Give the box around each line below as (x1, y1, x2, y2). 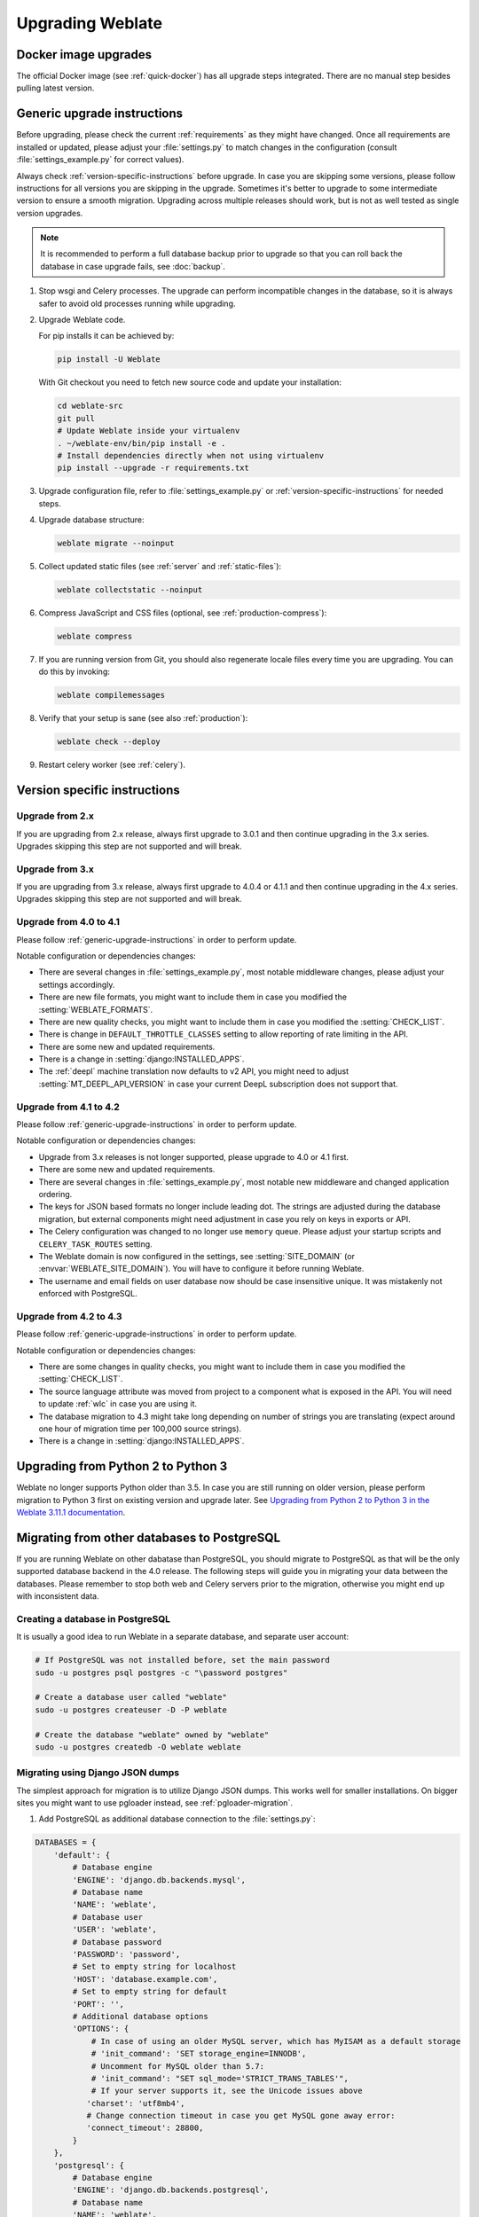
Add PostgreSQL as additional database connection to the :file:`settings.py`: (38, 1814, 316, 1824)
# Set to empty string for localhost (72, 1962, 237, 1972)
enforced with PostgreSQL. (38, 1289, 137, 1299)
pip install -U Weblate (57, 355, 161, 364)
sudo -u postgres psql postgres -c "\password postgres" (35, 1667, 288, 1678)
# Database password (72, 1937, 162, 1947)
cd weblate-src (57, 401, 123, 411)
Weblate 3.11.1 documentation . (16, 1508, 126, 1518)
